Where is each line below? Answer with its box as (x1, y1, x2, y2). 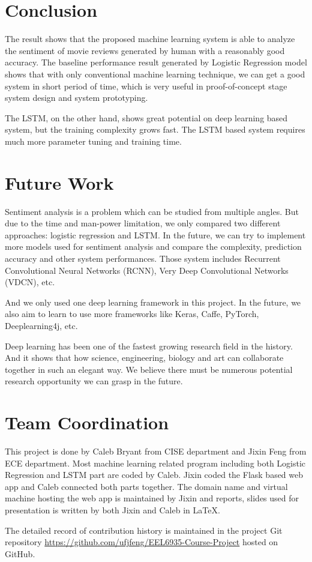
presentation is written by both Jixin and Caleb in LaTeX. (5, 504, 220, 516)
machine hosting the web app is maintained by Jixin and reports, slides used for (5, 492, 299, 504)
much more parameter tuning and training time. (5, 134, 182, 147)
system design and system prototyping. (5, 91, 148, 104)
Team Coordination (5, 410, 169, 435)
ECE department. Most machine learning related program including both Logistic (5, 456, 306, 469)
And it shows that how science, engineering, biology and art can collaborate (5, 351, 284, 364)
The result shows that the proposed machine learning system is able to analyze (5, 32, 295, 45)
